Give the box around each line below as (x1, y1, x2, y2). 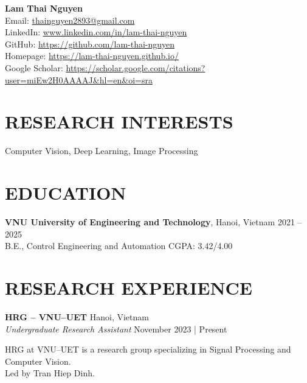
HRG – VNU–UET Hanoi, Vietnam (5, 310, 149, 323)
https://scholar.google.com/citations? (66, 61, 205, 74)
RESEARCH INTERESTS (5, 109, 233, 134)
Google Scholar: (5, 61, 63, 74)
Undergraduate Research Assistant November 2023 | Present (5, 322, 227, 335)
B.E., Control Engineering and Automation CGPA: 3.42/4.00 (5, 239, 233, 252)
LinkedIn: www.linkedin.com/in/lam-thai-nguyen (5, 26, 187, 38)
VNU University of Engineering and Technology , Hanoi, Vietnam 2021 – (5, 216, 302, 228)
